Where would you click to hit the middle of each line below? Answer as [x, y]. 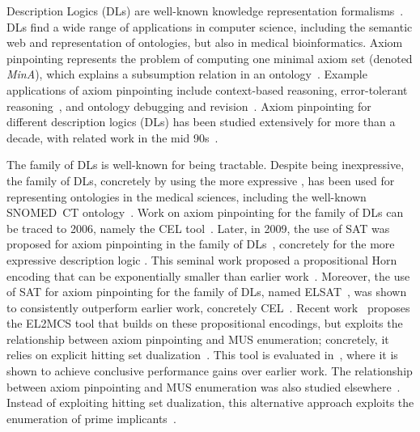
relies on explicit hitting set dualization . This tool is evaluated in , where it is [202, 355]
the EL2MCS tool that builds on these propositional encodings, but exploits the [205, 323]
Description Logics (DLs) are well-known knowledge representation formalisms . [205, 11]
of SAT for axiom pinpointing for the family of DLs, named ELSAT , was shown [207, 292]
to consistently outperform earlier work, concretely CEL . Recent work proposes [208, 307]
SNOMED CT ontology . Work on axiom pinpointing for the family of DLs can [205, 212]
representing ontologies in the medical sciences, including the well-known [187, 196]
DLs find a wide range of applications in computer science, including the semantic [210, 26]
